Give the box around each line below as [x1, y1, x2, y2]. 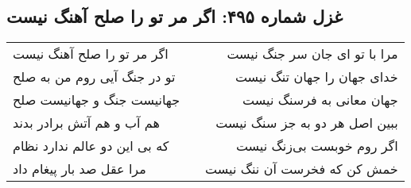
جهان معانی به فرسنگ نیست [242, 90, 398, 109]
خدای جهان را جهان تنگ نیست [235, 67, 398, 86]
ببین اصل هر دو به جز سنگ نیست [215, 113, 398, 132]
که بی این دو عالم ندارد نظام [13, 136, 169, 155]
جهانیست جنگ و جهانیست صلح [13, 90, 180, 109]
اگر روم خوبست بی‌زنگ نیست [235, 136, 398, 155]
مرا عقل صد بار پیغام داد [13, 159, 146, 178]
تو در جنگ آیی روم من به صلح [13, 67, 176, 86]
